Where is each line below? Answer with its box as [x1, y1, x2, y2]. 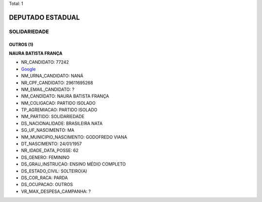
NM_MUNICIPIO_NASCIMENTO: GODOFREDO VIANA [21, 134, 127, 140]
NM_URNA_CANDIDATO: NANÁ [21, 73, 83, 79]
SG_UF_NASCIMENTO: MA [21, 127, 75, 133]
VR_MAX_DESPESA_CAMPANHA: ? [21, 188, 91, 194]
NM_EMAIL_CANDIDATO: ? [21, 86, 75, 92]
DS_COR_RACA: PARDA [21, 175, 68, 181]
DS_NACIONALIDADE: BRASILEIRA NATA [21, 120, 103, 126]
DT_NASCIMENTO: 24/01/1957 [21, 141, 82, 147]
